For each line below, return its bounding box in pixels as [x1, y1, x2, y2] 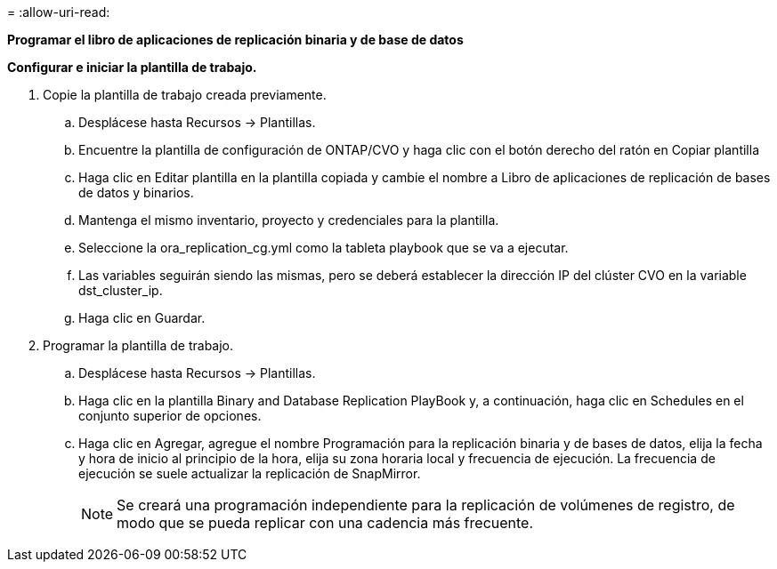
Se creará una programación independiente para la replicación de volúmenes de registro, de [117, 496, 735, 514]
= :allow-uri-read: [7, 4, 110, 20]
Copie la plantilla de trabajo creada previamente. [43, 87, 327, 102]
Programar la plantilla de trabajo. [43, 338, 234, 353]
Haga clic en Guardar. [78, 310, 206, 325]
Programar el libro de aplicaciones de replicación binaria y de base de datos [7, 32, 464, 47]
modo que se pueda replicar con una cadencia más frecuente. [117, 514, 534, 532]
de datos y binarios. [78, 185, 194, 200]
